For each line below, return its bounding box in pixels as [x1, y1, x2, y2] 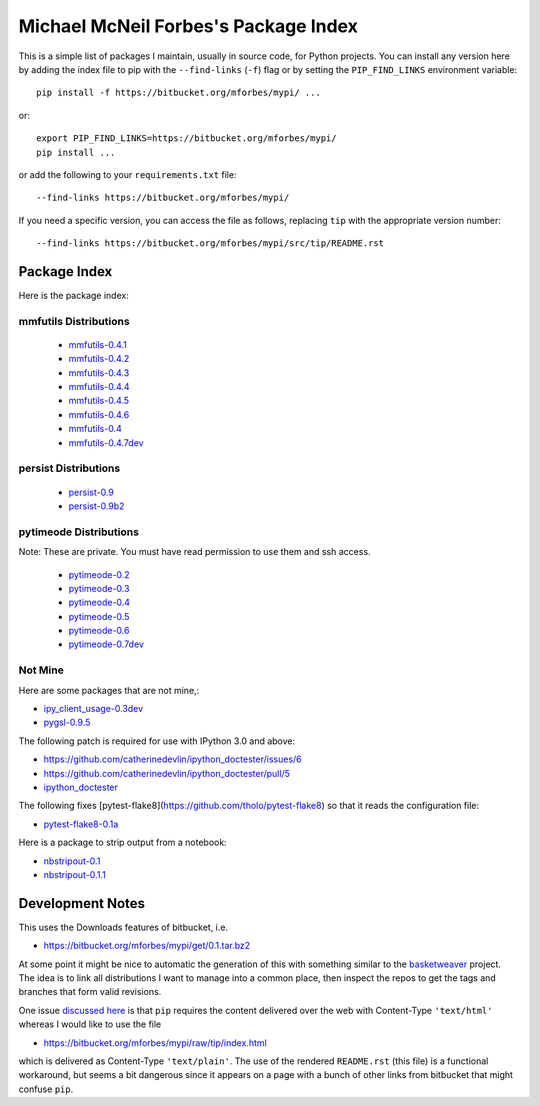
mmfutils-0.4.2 [68, 353, 130, 365]
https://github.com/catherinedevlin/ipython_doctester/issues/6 [43, 753, 302, 765]
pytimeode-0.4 [68, 596, 130, 609]
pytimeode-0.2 [68, 568, 130, 580]
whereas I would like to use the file [18, 1018, 162, 1030]
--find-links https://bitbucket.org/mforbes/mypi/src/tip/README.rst [36, 238, 385, 249]
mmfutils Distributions [18, 314, 130, 328]
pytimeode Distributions [18, 525, 140, 539]
